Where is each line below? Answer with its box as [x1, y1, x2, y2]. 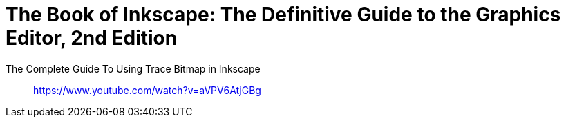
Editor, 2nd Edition [6, 26, 178, 50]
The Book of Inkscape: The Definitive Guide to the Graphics [6, 3, 561, 26]
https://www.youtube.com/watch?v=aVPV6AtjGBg [33, 84, 261, 96]
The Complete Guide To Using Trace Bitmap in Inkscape [6, 62, 261, 75]
